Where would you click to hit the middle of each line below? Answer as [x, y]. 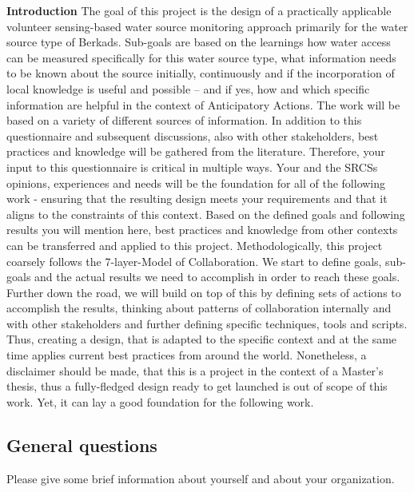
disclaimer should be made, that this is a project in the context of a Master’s [195, 370]
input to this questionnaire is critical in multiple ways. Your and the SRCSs [192, 167]
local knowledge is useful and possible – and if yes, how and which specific [188, 88]
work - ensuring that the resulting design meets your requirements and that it [197, 198]
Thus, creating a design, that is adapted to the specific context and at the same [202, 339]
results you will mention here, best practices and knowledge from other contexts [202, 230]
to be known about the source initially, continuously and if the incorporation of [201, 73]
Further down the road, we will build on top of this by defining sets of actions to [204, 292]
